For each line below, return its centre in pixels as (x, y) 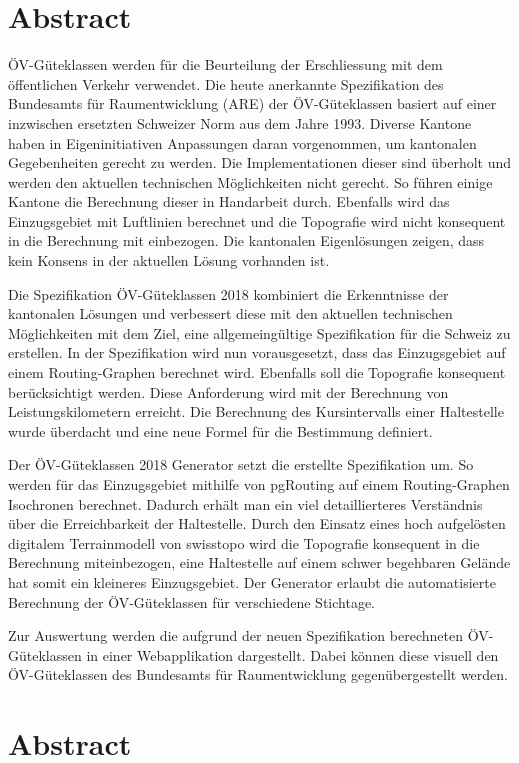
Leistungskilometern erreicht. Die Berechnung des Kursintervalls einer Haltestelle (256, 411)
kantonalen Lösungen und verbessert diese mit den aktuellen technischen (230, 313)
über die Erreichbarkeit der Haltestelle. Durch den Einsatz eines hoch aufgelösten (257, 523)
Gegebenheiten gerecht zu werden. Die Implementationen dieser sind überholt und (260, 162)
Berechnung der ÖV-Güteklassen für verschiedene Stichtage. (191, 601)
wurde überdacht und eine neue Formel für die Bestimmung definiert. (220, 430)
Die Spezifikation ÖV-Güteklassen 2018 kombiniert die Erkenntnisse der (228, 293)
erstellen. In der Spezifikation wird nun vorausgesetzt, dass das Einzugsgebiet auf (257, 352)
